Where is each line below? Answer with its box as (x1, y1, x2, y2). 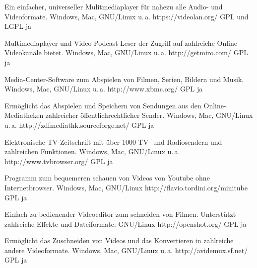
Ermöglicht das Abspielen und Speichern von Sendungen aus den (4, 100, 201, 110)
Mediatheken (4, 110, 44, 120)
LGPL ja (4, 21, 31, 31)
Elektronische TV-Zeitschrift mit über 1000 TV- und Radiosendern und (4, 136, 222, 147)
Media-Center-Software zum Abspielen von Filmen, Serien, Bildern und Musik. (4, 74, 244, 84)
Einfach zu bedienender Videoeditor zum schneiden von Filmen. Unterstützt (4, 209, 236, 219)
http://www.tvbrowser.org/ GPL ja (4, 156, 113, 166)
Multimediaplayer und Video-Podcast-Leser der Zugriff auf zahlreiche (4, 37, 215, 48)
